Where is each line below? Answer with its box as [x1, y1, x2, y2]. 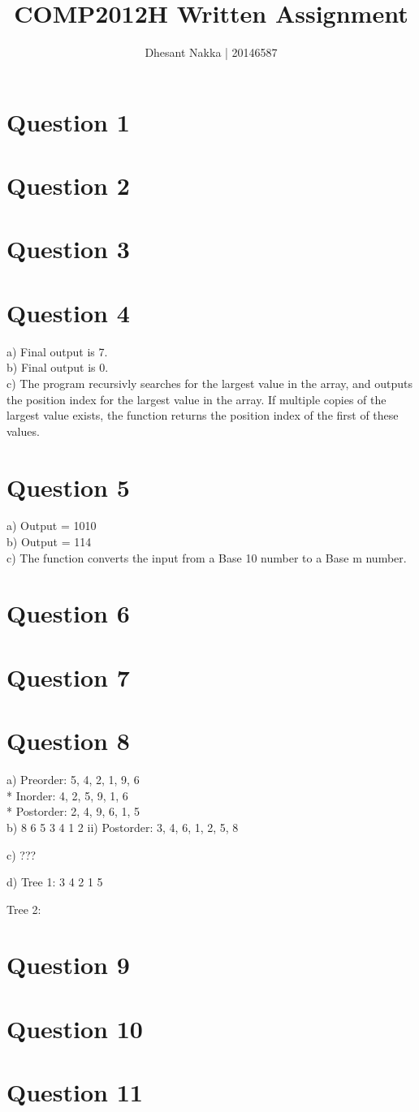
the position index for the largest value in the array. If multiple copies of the [6, 390, 387, 407]
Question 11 [6, 1075, 143, 1109]
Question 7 [6, 660, 130, 693]
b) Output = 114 [6, 533, 92, 550]
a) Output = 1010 [6, 517, 97, 534]
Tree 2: [6, 900, 41, 917]
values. [6, 422, 40, 439]
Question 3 [6, 232, 130, 265]
